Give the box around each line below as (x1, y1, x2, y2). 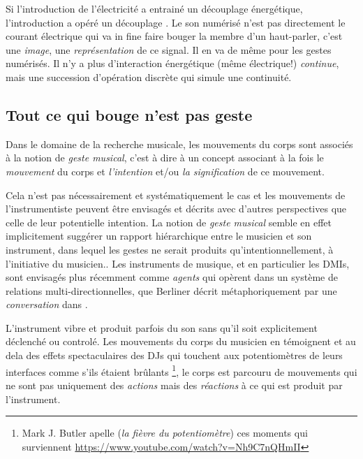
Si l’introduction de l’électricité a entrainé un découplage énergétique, (6, 1, 303, 15)
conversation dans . (6, 297, 88, 312)
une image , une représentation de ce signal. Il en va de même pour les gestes (6, 42, 332, 57)
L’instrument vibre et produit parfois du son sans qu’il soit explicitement (6, 320, 318, 335)
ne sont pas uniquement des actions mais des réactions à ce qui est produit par (6, 377, 343, 392)
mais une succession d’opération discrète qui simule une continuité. (6, 69, 292, 84)
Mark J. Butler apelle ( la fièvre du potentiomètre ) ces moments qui (22, 425, 308, 440)
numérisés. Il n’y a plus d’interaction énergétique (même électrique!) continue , (6, 56, 339, 71)
